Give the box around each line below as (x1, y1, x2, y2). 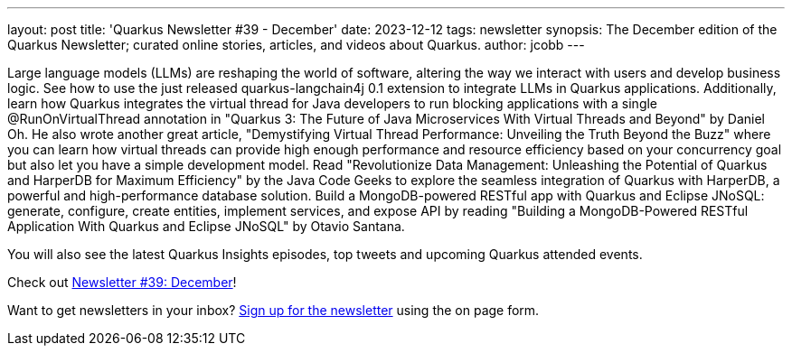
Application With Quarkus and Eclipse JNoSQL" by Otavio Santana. (7, 218, 405, 234)
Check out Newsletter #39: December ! (7, 274, 237, 290)
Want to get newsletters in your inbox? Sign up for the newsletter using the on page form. (7, 302, 540, 318)
